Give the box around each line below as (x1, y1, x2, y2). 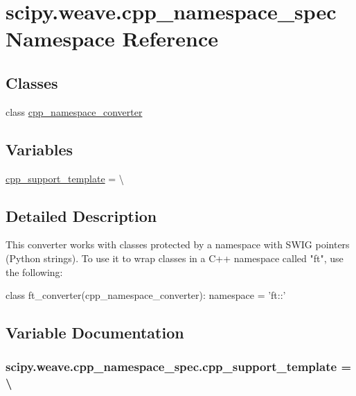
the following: (6, 264, 63, 279)
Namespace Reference (6, 24, 218, 53)
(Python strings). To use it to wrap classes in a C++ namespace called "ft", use (6, 250, 344, 265)
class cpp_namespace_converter (6, 104, 143, 119)
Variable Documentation (6, 322, 184, 343)
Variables (6, 138, 73, 160)
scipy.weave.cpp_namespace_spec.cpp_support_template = (6, 358, 352, 375)
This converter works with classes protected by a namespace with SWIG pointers (6, 237, 350, 252)
